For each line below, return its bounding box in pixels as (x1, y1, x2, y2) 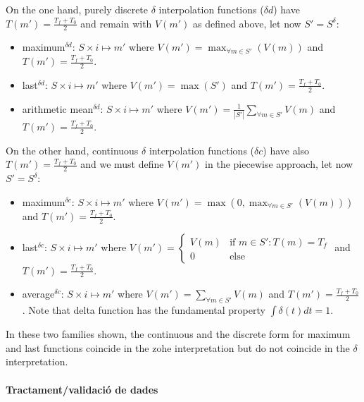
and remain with (80, 16, 152, 30)
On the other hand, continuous (6, 142, 139, 157)
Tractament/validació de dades (6, 382, 158, 396)
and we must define (80, 157, 164, 171)
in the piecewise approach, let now (205, 157, 353, 171)
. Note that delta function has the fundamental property (22, 303, 265, 317)
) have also (263, 142, 310, 157)
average (22, 286, 55, 301)
